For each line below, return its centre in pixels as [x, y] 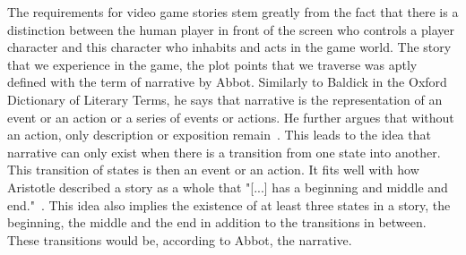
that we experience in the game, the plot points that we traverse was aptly [212, 64]
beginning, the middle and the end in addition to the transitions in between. [217, 222]
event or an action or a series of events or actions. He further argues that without [231, 117]
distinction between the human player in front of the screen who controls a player [231, 29]
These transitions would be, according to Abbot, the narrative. [180, 239]
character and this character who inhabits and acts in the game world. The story [229, 47]
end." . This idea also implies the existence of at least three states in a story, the [229, 204]
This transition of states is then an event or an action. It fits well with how [213, 170]
